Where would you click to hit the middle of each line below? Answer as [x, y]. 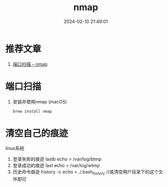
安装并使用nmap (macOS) [40, 101]
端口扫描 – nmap [30, 64]
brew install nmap [32, 111]
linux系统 [15, 148]
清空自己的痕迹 [37, 133]
